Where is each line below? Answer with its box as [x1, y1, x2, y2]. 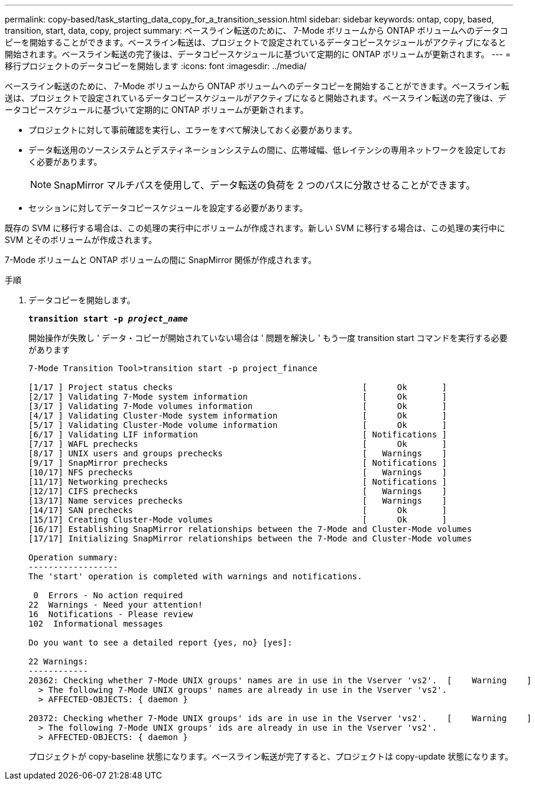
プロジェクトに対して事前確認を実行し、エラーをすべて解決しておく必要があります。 [28, 125, 357, 135]
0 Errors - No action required [33, 591, 183, 600]
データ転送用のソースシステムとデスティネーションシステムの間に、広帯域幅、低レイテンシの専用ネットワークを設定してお [28, 145, 506, 155]
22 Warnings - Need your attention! [28, 600, 203, 609]
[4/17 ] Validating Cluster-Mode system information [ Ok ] [28, 411, 448, 420]
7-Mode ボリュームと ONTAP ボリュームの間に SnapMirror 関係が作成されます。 [5, 255, 317, 265]
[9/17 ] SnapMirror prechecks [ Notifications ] [28, 458, 448, 468]
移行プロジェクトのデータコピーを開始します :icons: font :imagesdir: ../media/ [5, 61, 307, 71]
